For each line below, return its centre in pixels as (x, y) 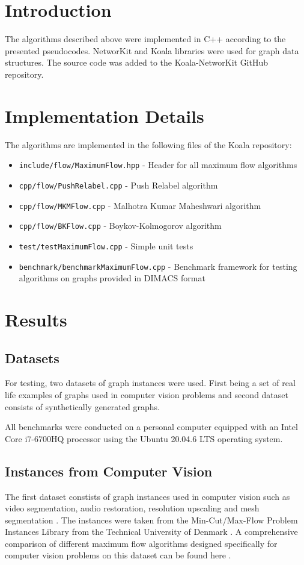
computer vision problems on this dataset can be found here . (118, 555)
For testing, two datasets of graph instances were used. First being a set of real (150, 383)
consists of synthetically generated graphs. (82, 406)
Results (36, 319)
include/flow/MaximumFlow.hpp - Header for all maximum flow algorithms (158, 165)
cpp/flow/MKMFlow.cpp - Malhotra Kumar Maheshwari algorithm (140, 205)
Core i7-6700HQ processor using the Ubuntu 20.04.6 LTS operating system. (144, 438)
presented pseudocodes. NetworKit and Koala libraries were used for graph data (152, 50)
